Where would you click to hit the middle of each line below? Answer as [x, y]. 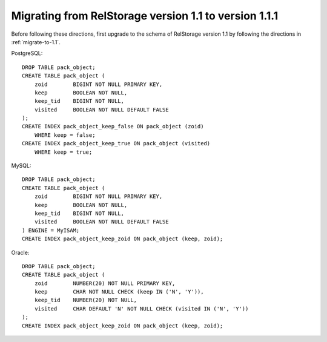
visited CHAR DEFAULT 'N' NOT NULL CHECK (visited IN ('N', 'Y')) [141, 308]
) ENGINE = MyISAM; [51, 230]
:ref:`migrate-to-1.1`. [36, 42]
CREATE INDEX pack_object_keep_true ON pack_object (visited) [116, 143]
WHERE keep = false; [65, 135]
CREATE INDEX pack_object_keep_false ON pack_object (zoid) [113, 127]
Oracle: [20, 252]
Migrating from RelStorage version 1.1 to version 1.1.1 [145, 16]
